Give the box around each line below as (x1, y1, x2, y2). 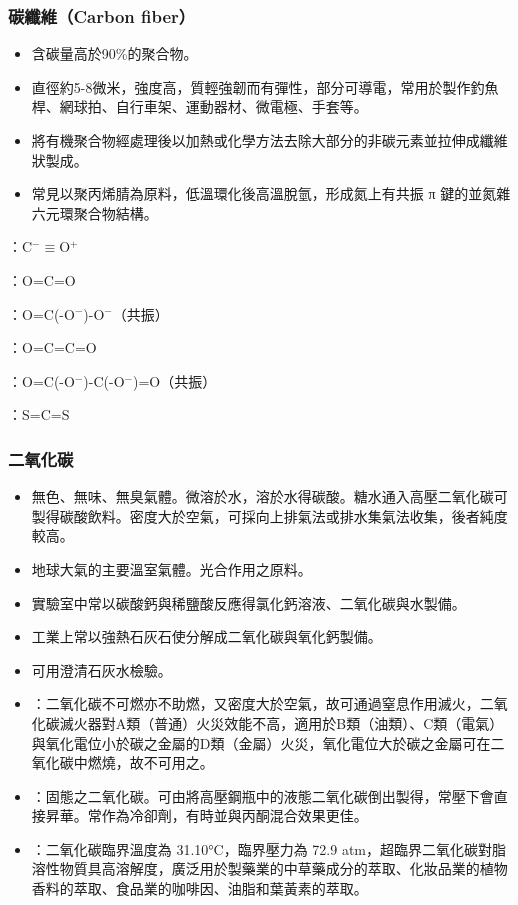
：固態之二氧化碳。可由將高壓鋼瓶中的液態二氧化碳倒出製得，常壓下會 (31, 785, 494, 806)
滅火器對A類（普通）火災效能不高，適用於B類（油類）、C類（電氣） (59, 712, 504, 733)
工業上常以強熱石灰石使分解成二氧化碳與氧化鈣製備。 (31, 626, 382, 647)
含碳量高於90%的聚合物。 (31, 43, 198, 64)
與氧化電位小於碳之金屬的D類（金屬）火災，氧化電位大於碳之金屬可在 (31, 732, 491, 753)
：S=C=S (8, 404, 70, 425)
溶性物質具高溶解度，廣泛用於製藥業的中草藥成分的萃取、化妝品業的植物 (31, 858, 508, 879)
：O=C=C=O (8, 337, 97, 358)
